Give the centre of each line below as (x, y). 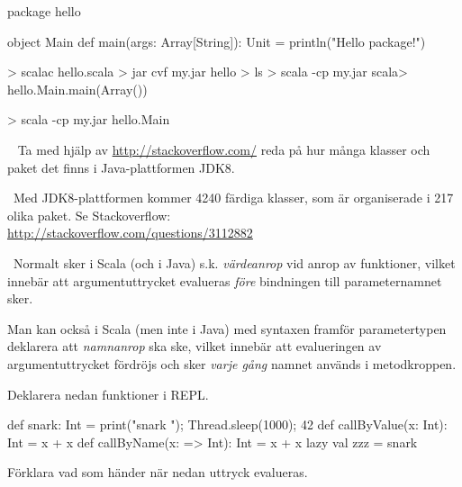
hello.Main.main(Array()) (77, 89)
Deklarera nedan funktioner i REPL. (108, 394)
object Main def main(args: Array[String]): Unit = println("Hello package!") (217, 41)
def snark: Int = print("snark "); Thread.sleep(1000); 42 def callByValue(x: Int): (227, 424)
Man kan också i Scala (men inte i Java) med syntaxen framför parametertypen (227, 328)
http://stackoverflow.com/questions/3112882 (130, 233)
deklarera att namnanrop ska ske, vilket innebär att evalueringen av (195, 346)
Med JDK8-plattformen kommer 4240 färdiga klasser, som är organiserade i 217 (233, 198)
